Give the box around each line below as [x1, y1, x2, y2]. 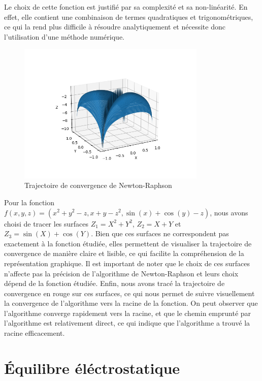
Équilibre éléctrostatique [4, 357, 180, 378]
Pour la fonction [4, 197, 55, 207]
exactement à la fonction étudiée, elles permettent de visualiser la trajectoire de [4, 238, 252, 248]
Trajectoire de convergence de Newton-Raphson [24, 180, 172, 190]
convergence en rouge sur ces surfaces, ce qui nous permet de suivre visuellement [4, 288, 255, 298]
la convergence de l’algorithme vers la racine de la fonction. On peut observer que [4, 298, 258, 308]
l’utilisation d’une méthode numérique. [4, 31, 124, 42]
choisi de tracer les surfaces [4, 218, 89, 229]
